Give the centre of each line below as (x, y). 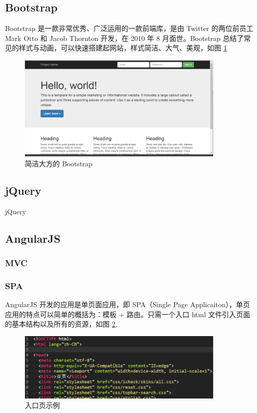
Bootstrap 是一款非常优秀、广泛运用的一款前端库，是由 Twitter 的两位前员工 (129, 28)
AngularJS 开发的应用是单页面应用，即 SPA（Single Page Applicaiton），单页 (128, 304)
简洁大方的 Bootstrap (59, 163)
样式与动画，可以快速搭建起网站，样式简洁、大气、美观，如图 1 (123, 48)
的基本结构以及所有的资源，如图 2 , (61, 324)
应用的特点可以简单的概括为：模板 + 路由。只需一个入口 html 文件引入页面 (128, 314)
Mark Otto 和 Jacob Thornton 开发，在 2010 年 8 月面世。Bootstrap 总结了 (125, 38)
